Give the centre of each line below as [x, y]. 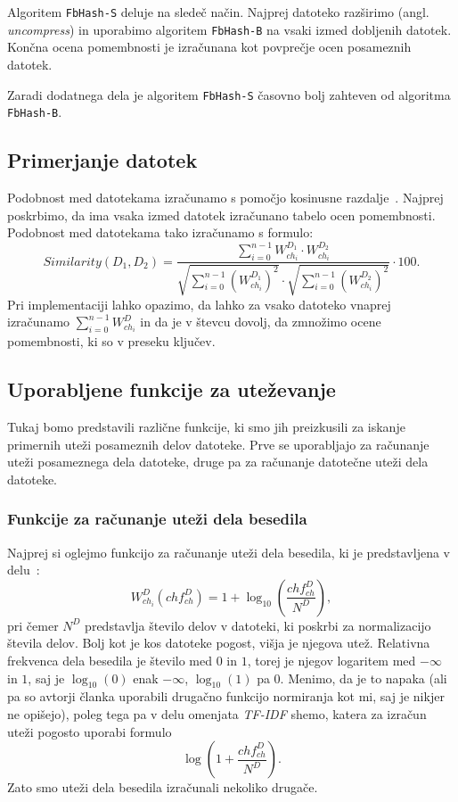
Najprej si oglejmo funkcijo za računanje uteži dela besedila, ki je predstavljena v [229, 552]
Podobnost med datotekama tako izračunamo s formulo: [160, 232]
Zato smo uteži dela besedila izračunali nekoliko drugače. [163, 787]
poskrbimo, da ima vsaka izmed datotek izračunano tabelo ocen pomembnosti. [221, 215]
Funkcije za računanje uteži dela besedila [157, 519]
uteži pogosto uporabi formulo [90, 731]
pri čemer [33, 625]
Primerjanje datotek [102, 160]
